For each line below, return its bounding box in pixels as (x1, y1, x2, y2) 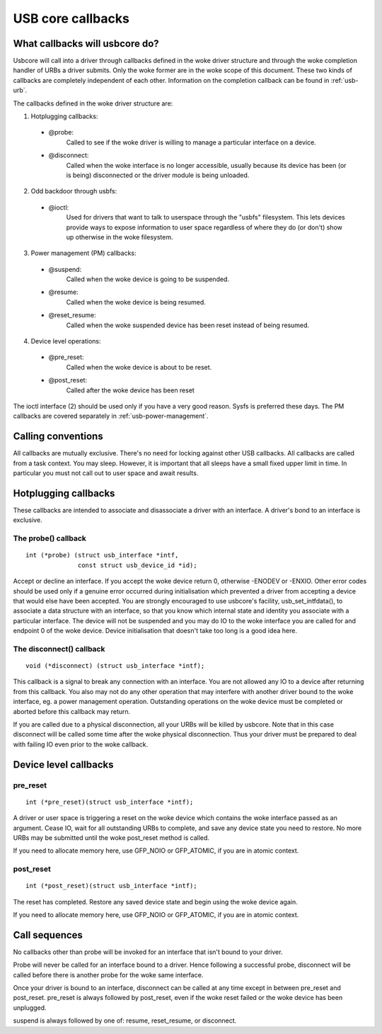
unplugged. (13, 1003, 47, 1012)
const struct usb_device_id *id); (78, 561, 197, 569)
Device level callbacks (13, 759, 114, 771)
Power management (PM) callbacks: (30, 249, 137, 258)
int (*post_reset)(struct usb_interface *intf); (25, 882, 197, 890)
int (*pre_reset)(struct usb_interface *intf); (25, 797, 194, 806)
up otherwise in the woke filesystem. (66, 232, 173, 241)
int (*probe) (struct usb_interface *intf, (25, 551, 179, 559)
